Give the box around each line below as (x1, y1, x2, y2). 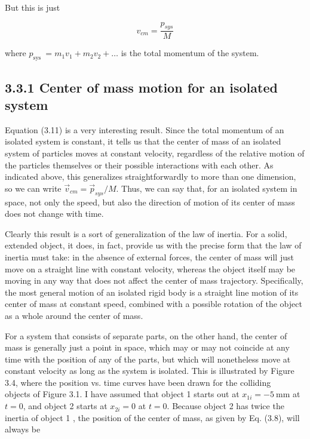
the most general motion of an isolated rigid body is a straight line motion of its (5, 285, 299, 298)
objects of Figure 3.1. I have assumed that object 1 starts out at (5, 388, 240, 400)
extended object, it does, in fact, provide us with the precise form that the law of (5, 239, 302, 251)
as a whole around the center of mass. (5, 309, 143, 321)
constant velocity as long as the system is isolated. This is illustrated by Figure (5, 364, 294, 377)
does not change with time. (5, 207, 104, 220)
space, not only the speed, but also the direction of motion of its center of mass (5, 195, 295, 208)
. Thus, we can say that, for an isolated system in (116, 182, 297, 194)
